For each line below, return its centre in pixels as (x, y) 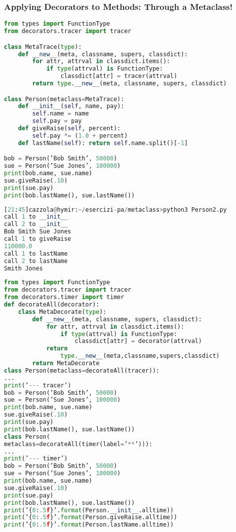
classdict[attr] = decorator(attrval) (138, 341)
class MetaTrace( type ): (43, 47)
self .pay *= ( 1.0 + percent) (80, 135)
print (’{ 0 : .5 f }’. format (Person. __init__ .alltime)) (89, 510)
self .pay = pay (57, 121)
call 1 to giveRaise (38, 239)
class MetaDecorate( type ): (62, 312)
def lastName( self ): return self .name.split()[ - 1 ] (103, 143)
